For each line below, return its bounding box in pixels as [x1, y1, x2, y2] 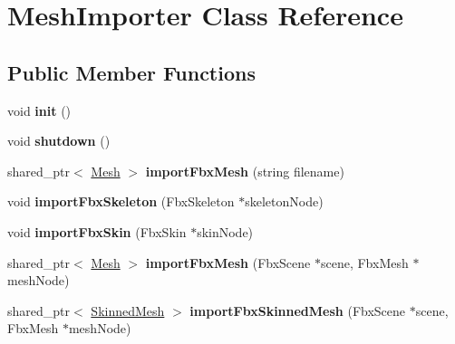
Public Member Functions [7, 58, 256, 86]
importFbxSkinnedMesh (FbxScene [189, 301, 406, 320]
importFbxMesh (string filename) [145, 161, 344, 180]
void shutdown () [7, 131, 111, 150]
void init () [7, 100, 72, 119]
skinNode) [197, 222, 254, 241]
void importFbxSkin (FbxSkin [7, 222, 187, 241]
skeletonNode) [245, 192, 324, 211]
